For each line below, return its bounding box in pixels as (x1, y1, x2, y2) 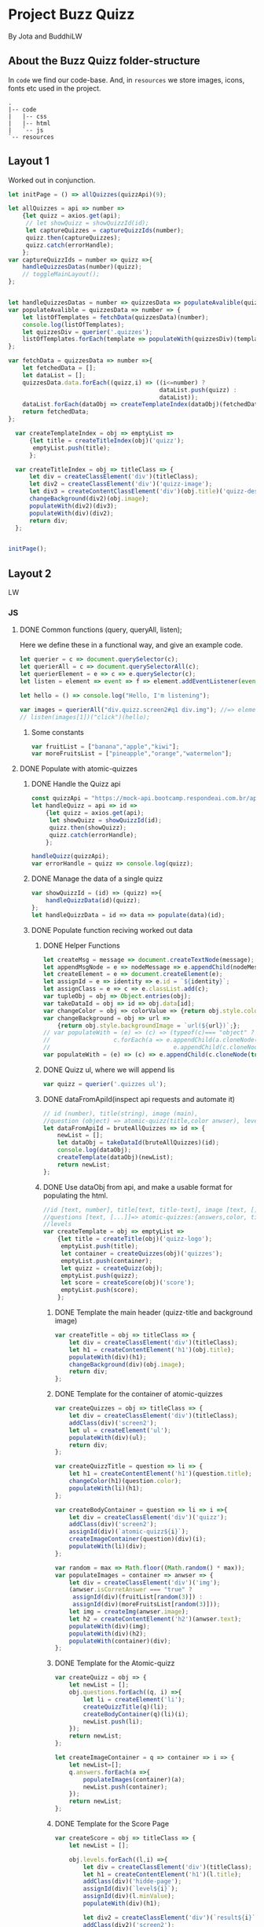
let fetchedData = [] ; (22, 364, 97, 373)
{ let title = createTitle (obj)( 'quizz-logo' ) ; (57, 1235, 213, 1243)
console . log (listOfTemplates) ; (22, 321, 125, 329)
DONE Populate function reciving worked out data (31, 925, 193, 934)
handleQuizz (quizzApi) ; (31, 853, 110, 861)
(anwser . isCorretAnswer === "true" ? (68, 1586, 192, 1594)
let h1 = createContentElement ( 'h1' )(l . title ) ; (82, 1870, 242, 1878)
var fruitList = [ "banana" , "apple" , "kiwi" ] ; (31, 743, 180, 751)
